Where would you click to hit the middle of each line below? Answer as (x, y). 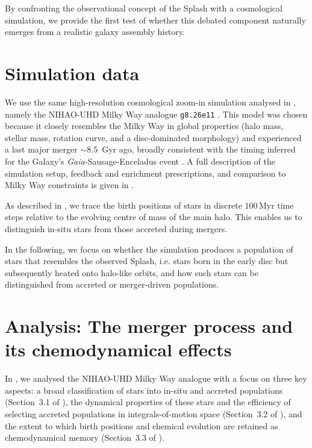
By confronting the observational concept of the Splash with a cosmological (144, 8)
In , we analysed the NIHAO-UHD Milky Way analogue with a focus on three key (156, 378)
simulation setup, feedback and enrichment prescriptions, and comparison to (145, 173)
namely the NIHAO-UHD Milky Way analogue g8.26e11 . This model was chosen (156, 114)
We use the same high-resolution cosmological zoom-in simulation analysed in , (151, 102)
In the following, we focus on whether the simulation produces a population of (149, 249)
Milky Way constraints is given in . (70, 185)
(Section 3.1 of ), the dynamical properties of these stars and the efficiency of (148, 402)
